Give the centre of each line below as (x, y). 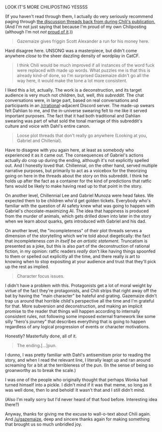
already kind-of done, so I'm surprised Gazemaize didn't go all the (83, 75)
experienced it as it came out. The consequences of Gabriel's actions (74, 155)
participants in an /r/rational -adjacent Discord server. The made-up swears (80, 105)
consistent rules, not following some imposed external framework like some (80, 316)
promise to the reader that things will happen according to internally (73, 311)
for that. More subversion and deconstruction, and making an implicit (74, 306)
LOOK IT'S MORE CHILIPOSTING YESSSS (46, 7)
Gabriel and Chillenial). (39, 141)
